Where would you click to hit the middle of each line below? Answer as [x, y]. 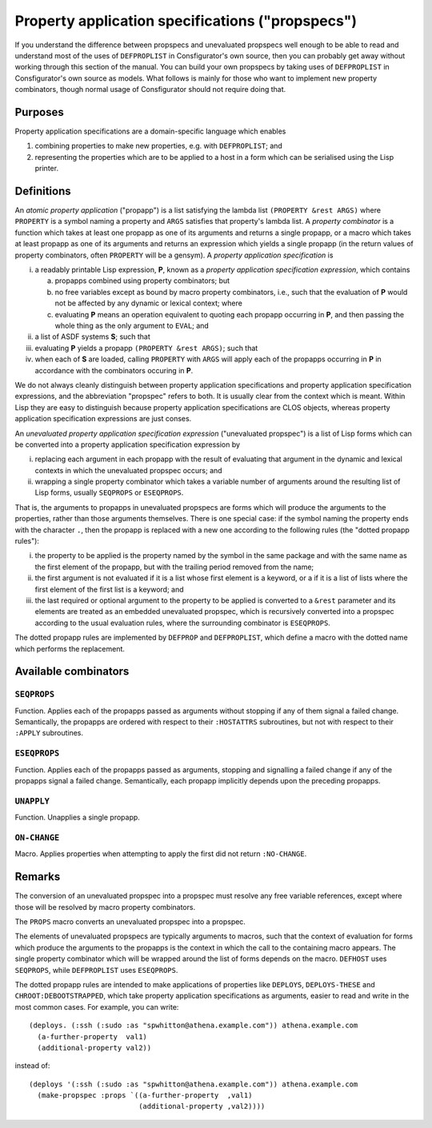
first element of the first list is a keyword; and [109, 589]
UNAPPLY [32, 801]
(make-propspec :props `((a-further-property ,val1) [145, 1096]
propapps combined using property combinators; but [142, 281]
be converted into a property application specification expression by [127, 444]
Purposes [39, 112]
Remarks [38, 877]
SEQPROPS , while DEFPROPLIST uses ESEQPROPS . [96, 970]
